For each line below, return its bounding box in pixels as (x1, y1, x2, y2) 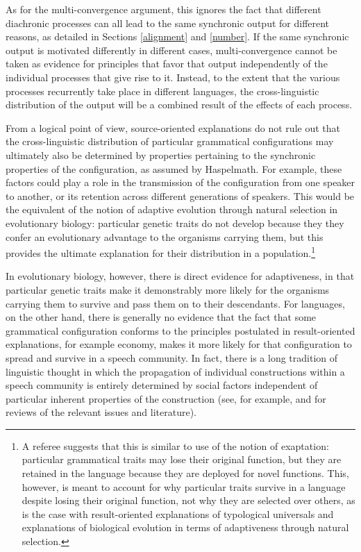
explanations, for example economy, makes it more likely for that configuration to (6, 337, 352, 351)
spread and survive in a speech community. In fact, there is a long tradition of (6, 350, 338, 365)
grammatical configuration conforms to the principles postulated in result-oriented (6, 323, 355, 337)
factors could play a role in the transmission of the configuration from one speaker (6, 175, 355, 190)
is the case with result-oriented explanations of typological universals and (22, 506, 334, 521)
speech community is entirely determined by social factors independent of (6, 378, 318, 392)
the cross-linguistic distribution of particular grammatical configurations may (6, 134, 334, 149)
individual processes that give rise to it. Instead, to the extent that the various (6, 69, 340, 84)
